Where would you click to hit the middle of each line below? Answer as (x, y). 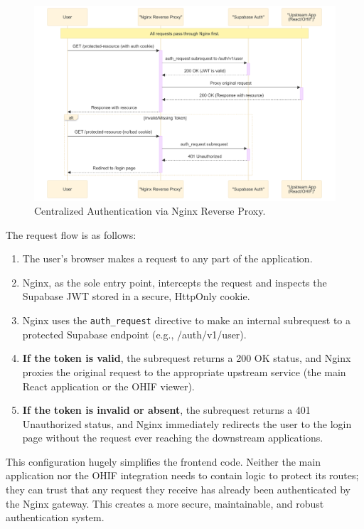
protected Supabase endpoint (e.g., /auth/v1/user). (134, 334)
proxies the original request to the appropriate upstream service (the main (184, 372)
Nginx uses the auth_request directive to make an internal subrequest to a (187, 320)
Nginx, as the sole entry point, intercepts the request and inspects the (175, 282)
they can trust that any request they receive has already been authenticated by (178, 490)
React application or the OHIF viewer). (108, 386)
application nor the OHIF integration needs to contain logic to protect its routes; (182, 475)
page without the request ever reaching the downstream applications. (173, 438)
